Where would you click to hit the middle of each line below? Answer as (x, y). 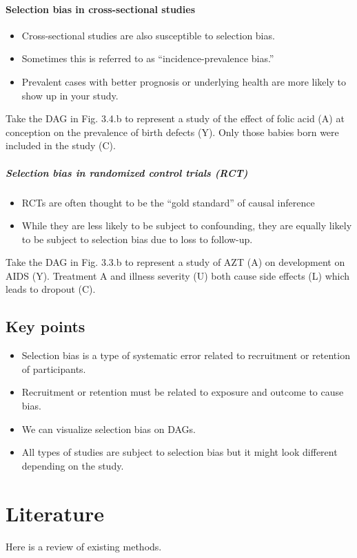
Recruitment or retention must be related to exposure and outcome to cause (183, 392)
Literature (55, 513)
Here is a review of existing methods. (84, 546)
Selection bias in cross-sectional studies (101, 9)
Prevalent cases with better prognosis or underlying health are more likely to (184, 81)
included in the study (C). (61, 145)
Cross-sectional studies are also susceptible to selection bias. (148, 35)
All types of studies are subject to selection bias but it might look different (180, 452)
